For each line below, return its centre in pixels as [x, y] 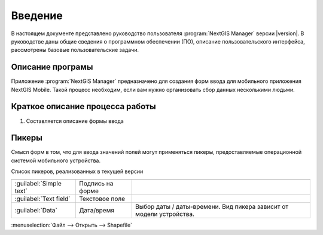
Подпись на [96, 183]
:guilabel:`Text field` [42, 199]
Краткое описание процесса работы [83, 106]
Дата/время [97, 210]
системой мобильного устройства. [56, 160]
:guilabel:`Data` [36, 210]
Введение [37, 16]
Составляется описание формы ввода [75, 121]
